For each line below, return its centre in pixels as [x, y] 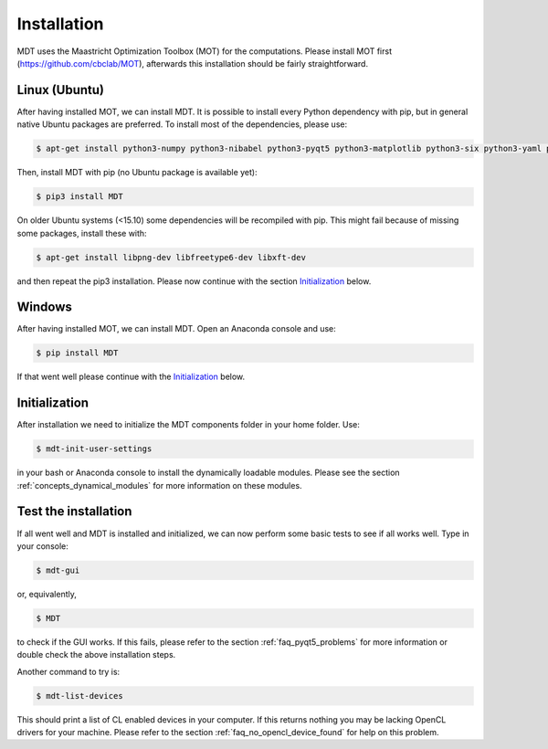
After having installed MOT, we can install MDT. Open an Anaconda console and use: [177, 329]
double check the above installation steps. [96, 655]
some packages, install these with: [82, 233]
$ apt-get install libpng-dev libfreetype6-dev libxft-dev [171, 257]
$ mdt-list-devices [79, 696]
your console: [42, 546]
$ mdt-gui [58, 570]
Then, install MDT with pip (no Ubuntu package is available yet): [137, 173]
